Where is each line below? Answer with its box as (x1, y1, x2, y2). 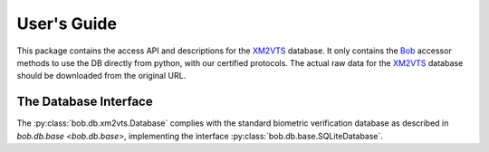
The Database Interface (16, 94, 153, 109)
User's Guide (16, 14, 118, 33)
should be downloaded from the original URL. (16, 71, 187, 81)
